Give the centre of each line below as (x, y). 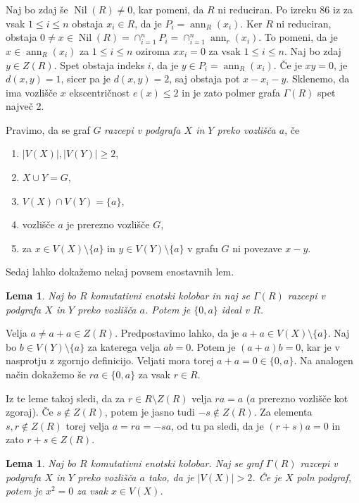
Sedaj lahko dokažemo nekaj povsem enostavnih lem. (120, 272)
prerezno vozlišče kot (303, 398)
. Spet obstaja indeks (99, 64)
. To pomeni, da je (298, 37)
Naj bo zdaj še (37, 9)
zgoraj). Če (30, 412)
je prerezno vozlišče (108, 224)
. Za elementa (283, 412)
